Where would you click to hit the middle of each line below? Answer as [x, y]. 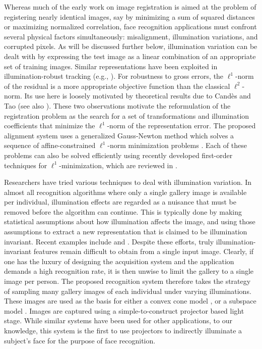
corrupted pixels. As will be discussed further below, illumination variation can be [131, 46]
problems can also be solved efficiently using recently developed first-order [118, 155]
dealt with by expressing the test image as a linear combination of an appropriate [130, 56]
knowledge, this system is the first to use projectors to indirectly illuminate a [123, 330]
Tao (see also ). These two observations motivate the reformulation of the [117, 105]
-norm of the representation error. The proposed [181, 126]
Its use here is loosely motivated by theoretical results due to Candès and [138, 96]
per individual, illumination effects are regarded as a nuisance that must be [120, 202]
